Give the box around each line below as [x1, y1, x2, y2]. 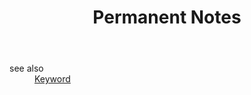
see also [9, 62, 44, 75]
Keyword [34, 73, 71, 85]
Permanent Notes [92, 6, 242, 29]
